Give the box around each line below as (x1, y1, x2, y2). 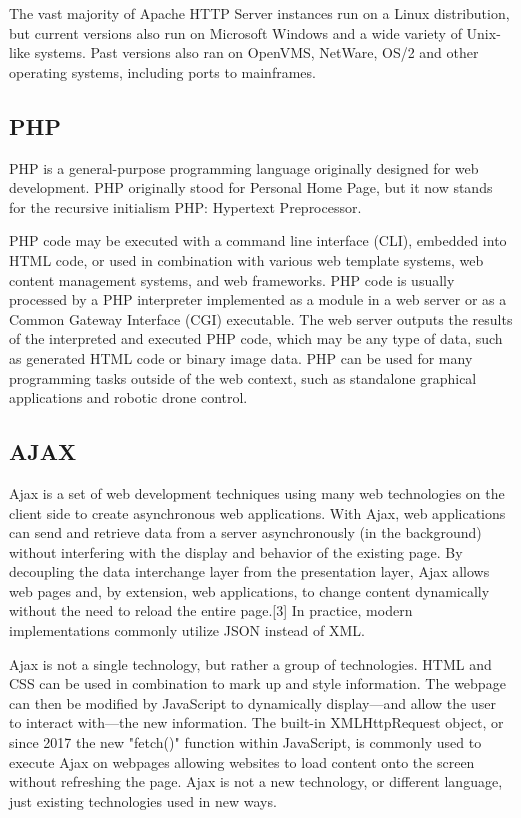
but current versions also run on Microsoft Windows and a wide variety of (9, 22, 462, 43)
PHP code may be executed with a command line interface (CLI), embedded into (9, 230, 507, 251)
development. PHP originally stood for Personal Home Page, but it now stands (9, 177, 493, 198)
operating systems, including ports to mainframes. (9, 61, 316, 82)
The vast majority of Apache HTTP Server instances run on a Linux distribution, (9, 3, 510, 23)
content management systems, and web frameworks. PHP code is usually (9, 269, 455, 290)
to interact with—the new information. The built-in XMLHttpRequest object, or (9, 712, 504, 733)
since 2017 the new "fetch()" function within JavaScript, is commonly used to (9, 732, 482, 753)
